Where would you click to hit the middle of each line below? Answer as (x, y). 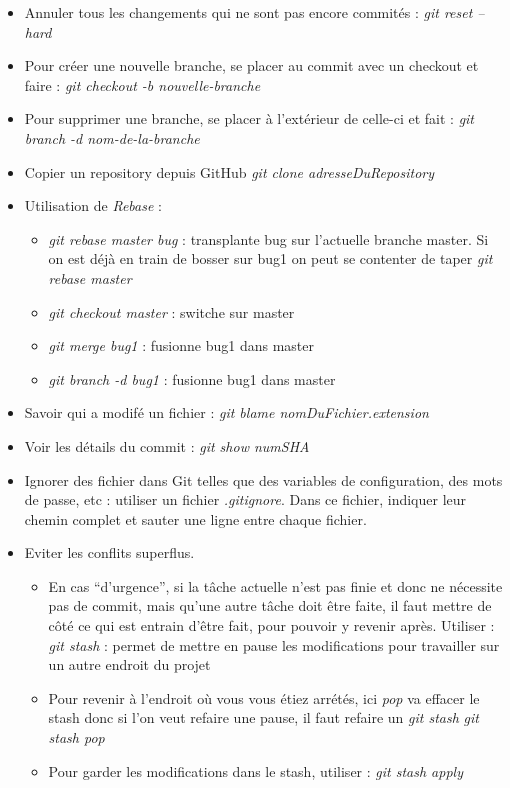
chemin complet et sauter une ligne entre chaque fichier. (195, 518)
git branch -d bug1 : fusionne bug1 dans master (192, 378)
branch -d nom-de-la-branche (112, 137)
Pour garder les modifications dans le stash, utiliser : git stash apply (255, 770)
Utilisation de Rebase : (93, 205)
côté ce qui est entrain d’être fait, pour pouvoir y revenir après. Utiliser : (271, 625)
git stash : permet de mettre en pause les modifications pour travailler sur (274, 644)
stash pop (76, 737)
